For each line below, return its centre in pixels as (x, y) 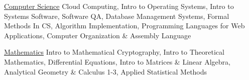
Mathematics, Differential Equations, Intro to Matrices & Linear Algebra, (117, 61)
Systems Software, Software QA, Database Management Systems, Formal (117, 16)
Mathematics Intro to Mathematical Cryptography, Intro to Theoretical (114, 52)
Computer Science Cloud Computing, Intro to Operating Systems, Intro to (119, 6)
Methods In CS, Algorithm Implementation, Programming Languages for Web (125, 26)
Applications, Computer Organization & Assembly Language (98, 35)
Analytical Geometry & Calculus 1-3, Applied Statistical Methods (106, 71)
